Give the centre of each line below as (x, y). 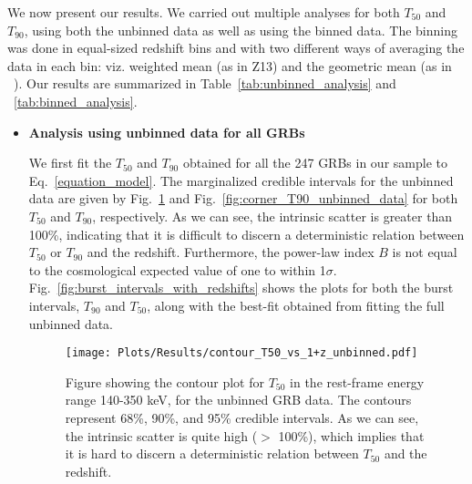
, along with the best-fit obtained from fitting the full (296, 305)
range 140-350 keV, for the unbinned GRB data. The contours (238, 400)
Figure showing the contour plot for (164, 381)
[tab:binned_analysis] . (76, 101)
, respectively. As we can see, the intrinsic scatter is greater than (272, 216)
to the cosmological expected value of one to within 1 (177, 269)
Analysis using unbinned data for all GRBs (167, 132)
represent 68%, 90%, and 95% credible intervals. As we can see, (242, 417)
